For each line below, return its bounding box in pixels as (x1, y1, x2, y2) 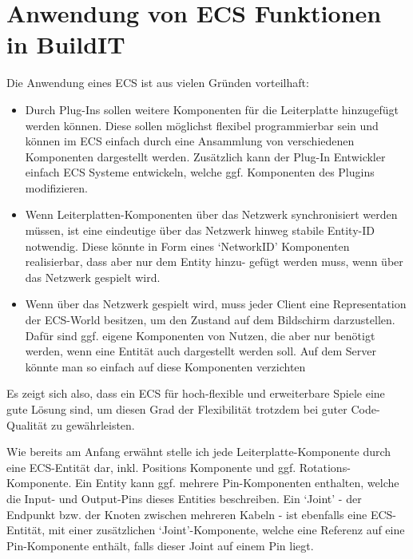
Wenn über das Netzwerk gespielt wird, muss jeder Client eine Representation (25, 295, 407, 312)
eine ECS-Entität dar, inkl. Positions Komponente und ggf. (6, 458, 296, 475)
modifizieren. (25, 179, 89, 196)
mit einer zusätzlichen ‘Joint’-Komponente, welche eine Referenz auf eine (48, 521, 405, 538)
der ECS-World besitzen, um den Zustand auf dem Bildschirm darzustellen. (25, 311, 395, 328)
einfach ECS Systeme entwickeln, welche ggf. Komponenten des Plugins (25, 164, 375, 180)
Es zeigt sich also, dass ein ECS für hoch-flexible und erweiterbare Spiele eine (6, 385, 385, 402)
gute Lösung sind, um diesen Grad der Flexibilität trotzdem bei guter (6, 401, 347, 417)
